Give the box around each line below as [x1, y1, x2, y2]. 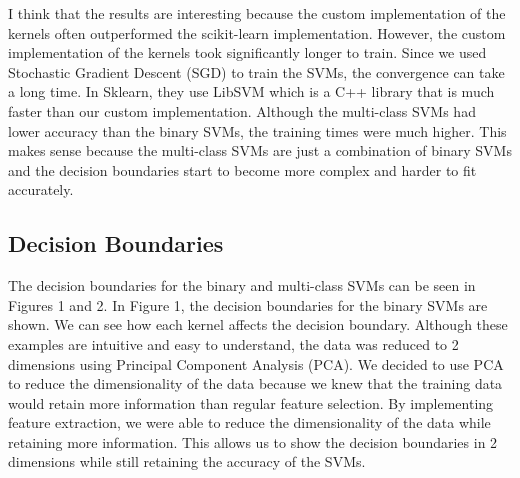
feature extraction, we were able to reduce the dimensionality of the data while [8, 412, 491, 433]
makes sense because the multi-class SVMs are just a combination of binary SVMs [8, 140, 512, 161]
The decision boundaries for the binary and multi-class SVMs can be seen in [8, 275, 476, 296]
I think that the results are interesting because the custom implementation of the [8, 3, 506, 23]
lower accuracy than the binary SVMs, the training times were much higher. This [8, 120, 507, 141]
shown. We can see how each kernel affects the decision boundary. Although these [8, 314, 508, 335]
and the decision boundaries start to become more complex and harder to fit [8, 159, 477, 180]
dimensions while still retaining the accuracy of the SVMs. [8, 451, 366, 472]
